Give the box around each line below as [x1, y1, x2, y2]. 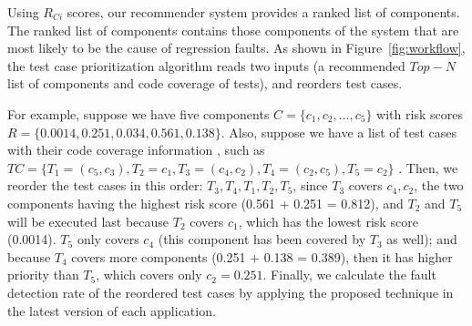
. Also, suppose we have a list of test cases [221, 122, 457, 141]
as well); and [386, 229, 457, 249]
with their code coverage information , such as [7, 140, 265, 159]
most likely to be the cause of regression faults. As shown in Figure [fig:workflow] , [7, 38, 466, 57]
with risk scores [376, 104, 463, 123]
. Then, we [398, 158, 458, 177]
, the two [414, 176, 464, 195]
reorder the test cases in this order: [7, 176, 203, 195]
